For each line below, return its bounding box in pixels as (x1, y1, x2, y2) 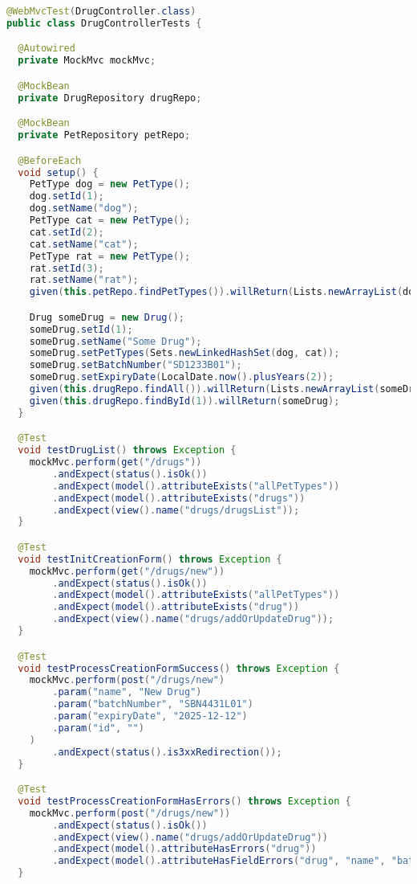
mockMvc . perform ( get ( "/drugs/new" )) (29, 565, 225, 577)
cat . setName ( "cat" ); (29, 238, 139, 250)
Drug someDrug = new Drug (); (29, 311, 184, 323)
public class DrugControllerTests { (6, 17, 202, 29)
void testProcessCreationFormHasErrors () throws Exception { (18, 795, 351, 807)
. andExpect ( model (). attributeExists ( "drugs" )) (52, 492, 306, 504)
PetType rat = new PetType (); (29, 250, 191, 262)
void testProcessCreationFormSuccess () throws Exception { (18, 662, 340, 674)
